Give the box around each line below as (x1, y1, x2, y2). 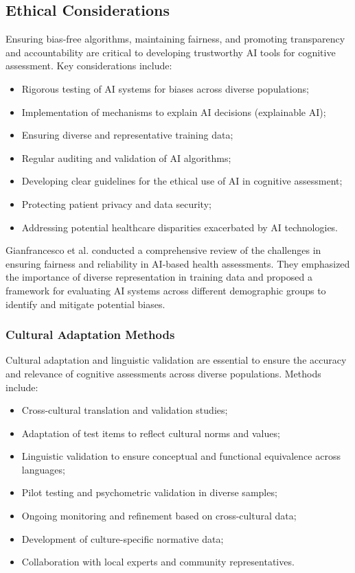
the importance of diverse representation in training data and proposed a (5, 270, 312, 284)
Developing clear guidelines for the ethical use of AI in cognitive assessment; (21, 174, 343, 188)
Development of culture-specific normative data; (21, 531, 224, 546)
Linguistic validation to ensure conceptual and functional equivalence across (21, 449, 341, 463)
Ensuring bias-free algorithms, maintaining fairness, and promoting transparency (5, 32, 345, 46)
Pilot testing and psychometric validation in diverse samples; (21, 485, 277, 500)
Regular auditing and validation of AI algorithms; (21, 150, 231, 165)
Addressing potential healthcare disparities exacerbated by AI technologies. (21, 220, 339, 234)
